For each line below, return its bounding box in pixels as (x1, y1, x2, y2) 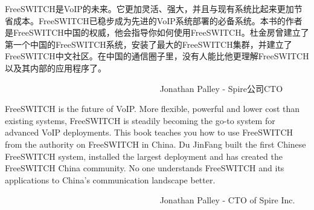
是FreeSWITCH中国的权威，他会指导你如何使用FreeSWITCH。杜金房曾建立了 (5, 26, 309, 39)
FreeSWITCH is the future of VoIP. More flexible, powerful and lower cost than (5, 102, 300, 115)
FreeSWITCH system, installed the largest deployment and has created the (5, 149, 283, 162)
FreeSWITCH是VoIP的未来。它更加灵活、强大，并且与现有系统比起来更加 (5, 2, 294, 15)
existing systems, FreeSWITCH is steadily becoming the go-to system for (5, 114, 275, 126)
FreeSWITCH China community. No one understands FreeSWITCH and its (5, 162, 284, 174)
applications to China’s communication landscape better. (5, 173, 216, 186)
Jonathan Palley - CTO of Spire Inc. (159, 194, 295, 206)
